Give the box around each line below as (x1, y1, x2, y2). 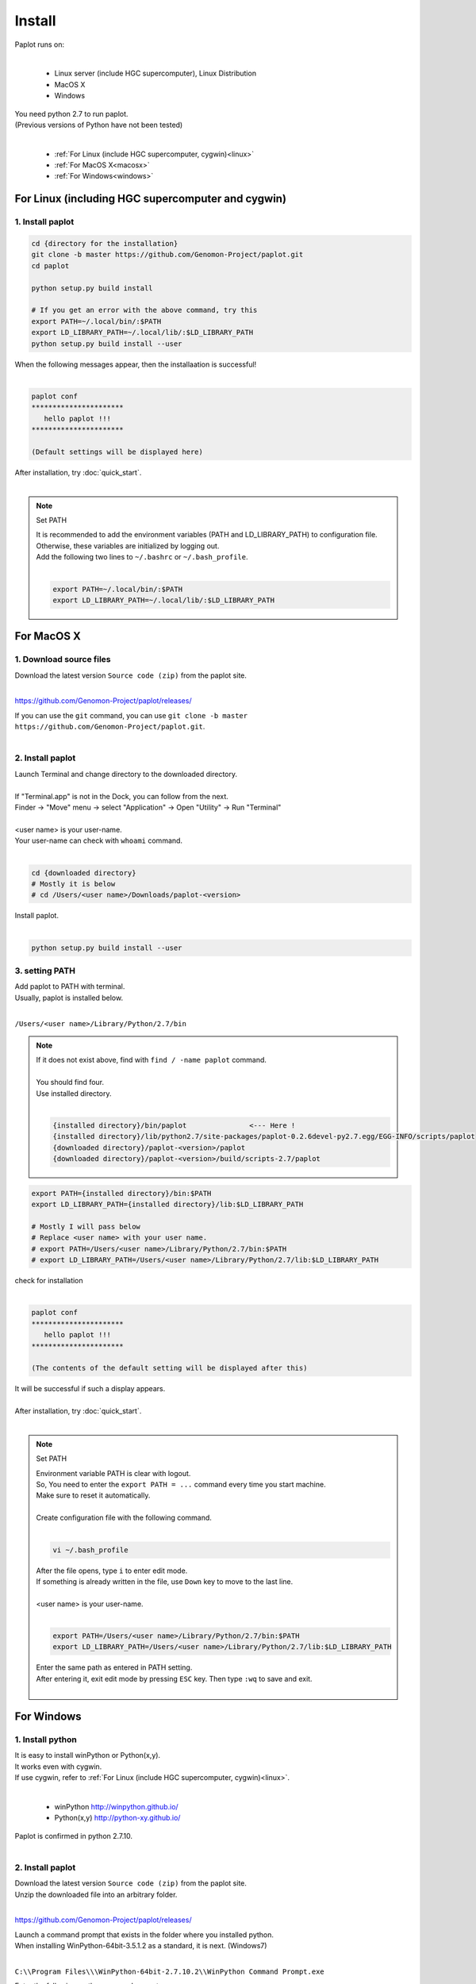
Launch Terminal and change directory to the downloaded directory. (14, 769, 238, 779)
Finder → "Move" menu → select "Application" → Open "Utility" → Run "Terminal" (14, 802, 282, 812)
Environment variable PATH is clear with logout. (36, 1468, 191, 1478)
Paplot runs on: (14, 40, 65, 49)
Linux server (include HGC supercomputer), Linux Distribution (54, 68, 257, 79)
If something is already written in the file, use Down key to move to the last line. (36, 1576, 294, 1586)
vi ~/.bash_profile (52, 1545, 129, 1555)
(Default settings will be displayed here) (31, 447, 204, 456)
